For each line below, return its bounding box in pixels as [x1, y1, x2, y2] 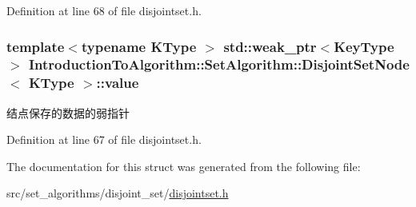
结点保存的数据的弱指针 [6, 104, 130, 121]
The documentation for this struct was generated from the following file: [6, 157, 361, 174]
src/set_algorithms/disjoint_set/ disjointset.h [6, 185, 229, 201]
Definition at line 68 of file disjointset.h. [6, 2, 202, 18]
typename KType [81, 36, 197, 56]
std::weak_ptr [223, 36, 317, 56]
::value [96, 73, 139, 93]
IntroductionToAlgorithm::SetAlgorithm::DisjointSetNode [28, 54, 410, 74]
